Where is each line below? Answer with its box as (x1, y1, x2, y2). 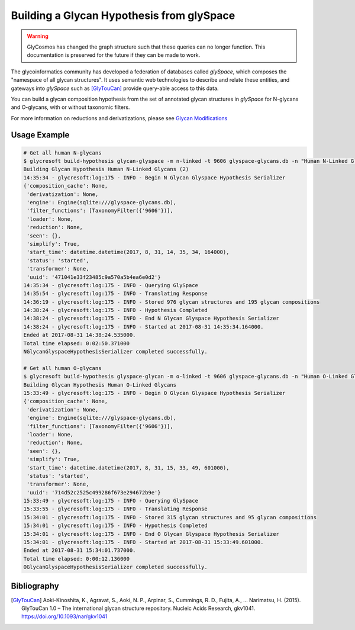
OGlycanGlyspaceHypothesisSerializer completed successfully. (23, 564, 208, 571)
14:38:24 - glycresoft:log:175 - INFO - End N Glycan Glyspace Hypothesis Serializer (23, 315, 279, 322)
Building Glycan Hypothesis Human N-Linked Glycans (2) (23, 166, 189, 173)
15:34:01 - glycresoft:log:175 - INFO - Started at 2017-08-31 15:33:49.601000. (23, 539, 264, 546)
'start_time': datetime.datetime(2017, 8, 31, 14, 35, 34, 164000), (27, 249, 230, 256)
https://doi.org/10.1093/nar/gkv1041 (21, 613, 108, 620)
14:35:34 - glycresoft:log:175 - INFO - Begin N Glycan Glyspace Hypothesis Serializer (23, 174, 286, 181)
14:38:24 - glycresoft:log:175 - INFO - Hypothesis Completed (23, 307, 208, 314)
